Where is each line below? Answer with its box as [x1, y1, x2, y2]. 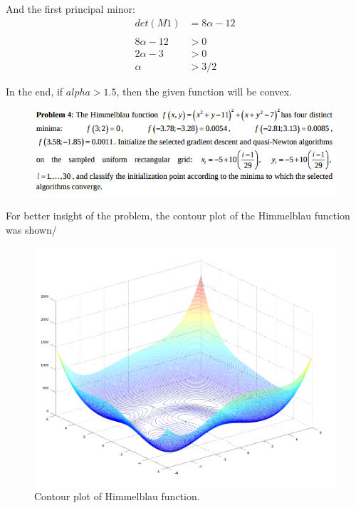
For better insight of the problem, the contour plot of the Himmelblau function [6, 208, 350, 223]
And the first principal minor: [6, 1, 135, 16]
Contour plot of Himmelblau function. [34, 489, 200, 504]
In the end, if [6, 83, 63, 98]
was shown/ [6, 222, 57, 237]
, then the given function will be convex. [116, 83, 293, 98]
